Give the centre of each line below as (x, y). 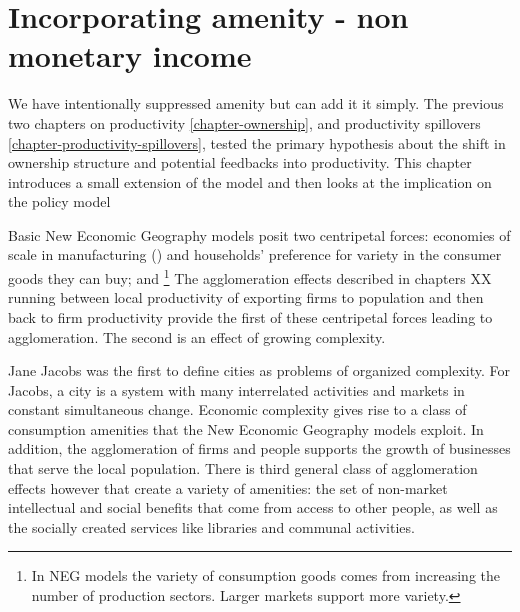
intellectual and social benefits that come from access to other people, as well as (253, 507)
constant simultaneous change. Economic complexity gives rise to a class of (237, 409)
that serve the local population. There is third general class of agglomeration (243, 468)
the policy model (59, 201)
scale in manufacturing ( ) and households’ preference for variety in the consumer (255, 254)
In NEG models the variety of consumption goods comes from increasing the (266, 575)
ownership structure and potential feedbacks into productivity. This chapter (240, 162)
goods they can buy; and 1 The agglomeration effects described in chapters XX (250, 276)
